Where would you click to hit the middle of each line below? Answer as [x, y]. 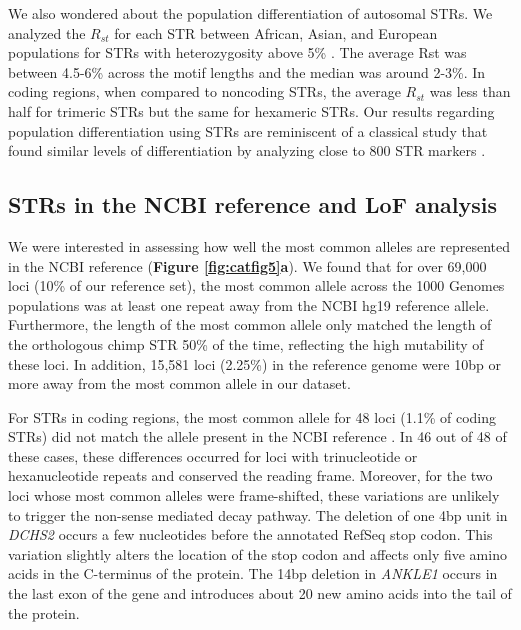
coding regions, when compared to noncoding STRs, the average [204, 91]
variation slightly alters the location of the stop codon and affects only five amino [257, 553]
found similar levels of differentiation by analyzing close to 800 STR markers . [247, 150]
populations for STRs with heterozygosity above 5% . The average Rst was [237, 52]
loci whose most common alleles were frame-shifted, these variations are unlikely [254, 495]
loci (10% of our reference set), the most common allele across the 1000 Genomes [256, 285]
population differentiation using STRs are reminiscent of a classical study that [248, 130]
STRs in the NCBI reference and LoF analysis [253, 204]
